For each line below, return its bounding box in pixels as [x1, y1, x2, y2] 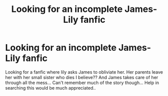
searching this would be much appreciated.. [5, 85, 96, 91]
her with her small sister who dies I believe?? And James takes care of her [5, 74, 158, 80]
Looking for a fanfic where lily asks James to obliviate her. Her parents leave [5, 69, 163, 75]
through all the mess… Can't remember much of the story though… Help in [5, 80, 159, 86]
